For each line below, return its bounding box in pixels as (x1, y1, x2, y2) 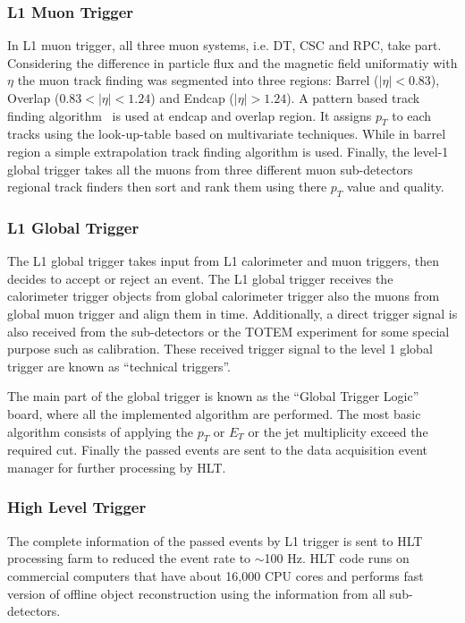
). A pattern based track (286, 89, 420, 107)
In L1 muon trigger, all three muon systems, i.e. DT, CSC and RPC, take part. (7, 36, 442, 55)
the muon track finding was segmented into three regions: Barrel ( (17, 71, 379, 90)
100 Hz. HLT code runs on (264, 549, 410, 568)
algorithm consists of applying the (7, 422, 193, 440)
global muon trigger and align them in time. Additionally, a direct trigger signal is (7, 303, 458, 322)
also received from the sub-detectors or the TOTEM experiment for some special (7, 321, 450, 340)
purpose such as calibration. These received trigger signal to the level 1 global (7, 339, 433, 358)
